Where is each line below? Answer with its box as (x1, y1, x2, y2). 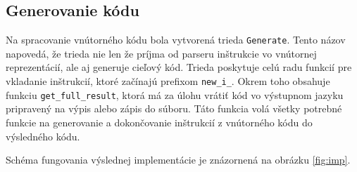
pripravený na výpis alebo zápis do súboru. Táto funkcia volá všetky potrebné (6, 101, 342, 116)
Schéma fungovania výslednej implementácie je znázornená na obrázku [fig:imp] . (6, 152, 351, 167)
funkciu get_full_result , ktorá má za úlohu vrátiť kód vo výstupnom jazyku (6, 87, 344, 102)
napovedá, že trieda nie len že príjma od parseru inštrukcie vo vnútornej (6, 46, 317, 60)
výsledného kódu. (6, 128, 80, 143)
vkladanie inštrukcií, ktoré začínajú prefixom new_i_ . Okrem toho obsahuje (6, 74, 330, 88)
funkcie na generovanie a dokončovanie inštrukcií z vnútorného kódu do (6, 114, 313, 129)
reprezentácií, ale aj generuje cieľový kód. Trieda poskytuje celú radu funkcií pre (6, 60, 352, 74)
